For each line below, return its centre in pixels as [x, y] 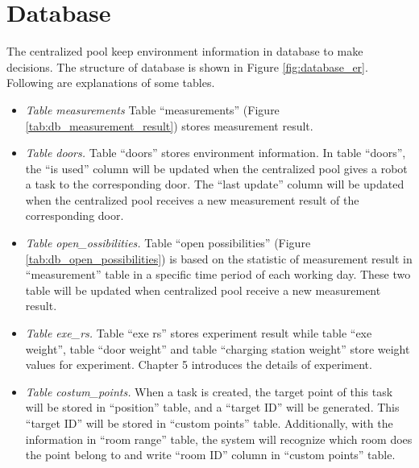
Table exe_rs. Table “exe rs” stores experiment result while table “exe [199, 333]
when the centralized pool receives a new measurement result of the [192, 199]
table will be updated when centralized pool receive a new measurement [203, 290]
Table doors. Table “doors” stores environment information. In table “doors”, [216, 153]
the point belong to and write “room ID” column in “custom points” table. [210, 455]
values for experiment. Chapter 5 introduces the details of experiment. [199, 364]
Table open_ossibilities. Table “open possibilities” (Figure [168, 243]
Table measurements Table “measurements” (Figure [152, 109]
